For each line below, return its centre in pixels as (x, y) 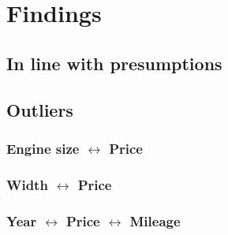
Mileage (155, 220)
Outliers (40, 109)
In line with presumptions (114, 63)
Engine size (43, 148)
